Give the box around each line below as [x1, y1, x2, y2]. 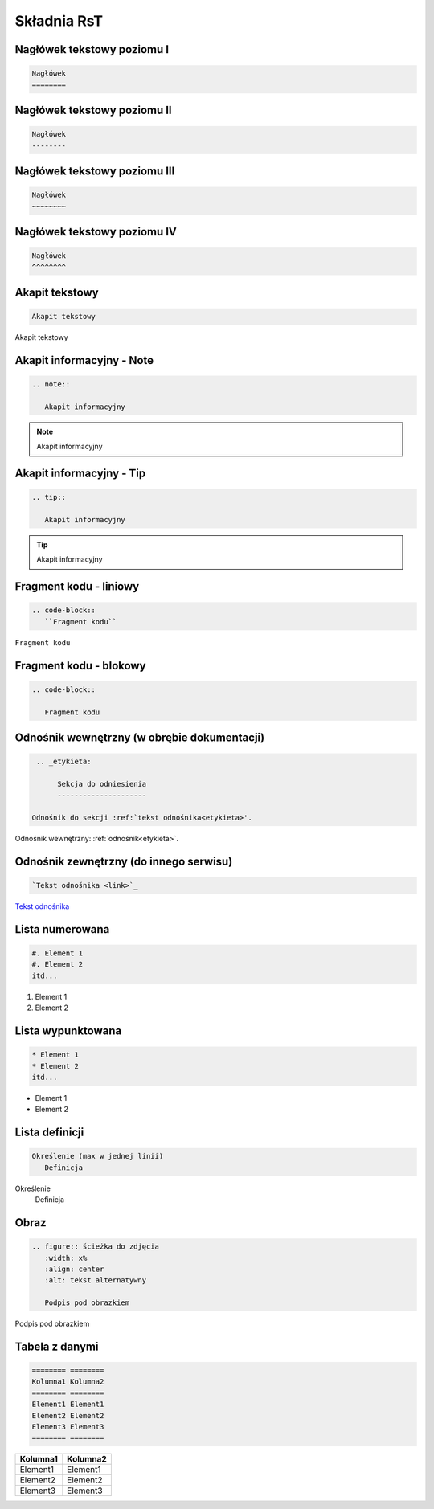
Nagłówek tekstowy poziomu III [14, 164, 175, 178]
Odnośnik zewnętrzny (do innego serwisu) [14, 854, 233, 868]
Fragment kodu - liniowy [14, 579, 140, 594]
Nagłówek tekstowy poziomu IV [14, 225, 177, 239]
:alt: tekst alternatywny [44, 1276, 147, 1285]
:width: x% [44, 1253, 88, 1262]
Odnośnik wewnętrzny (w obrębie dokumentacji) [14, 730, 265, 744]
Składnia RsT [14, 12, 104, 30]
